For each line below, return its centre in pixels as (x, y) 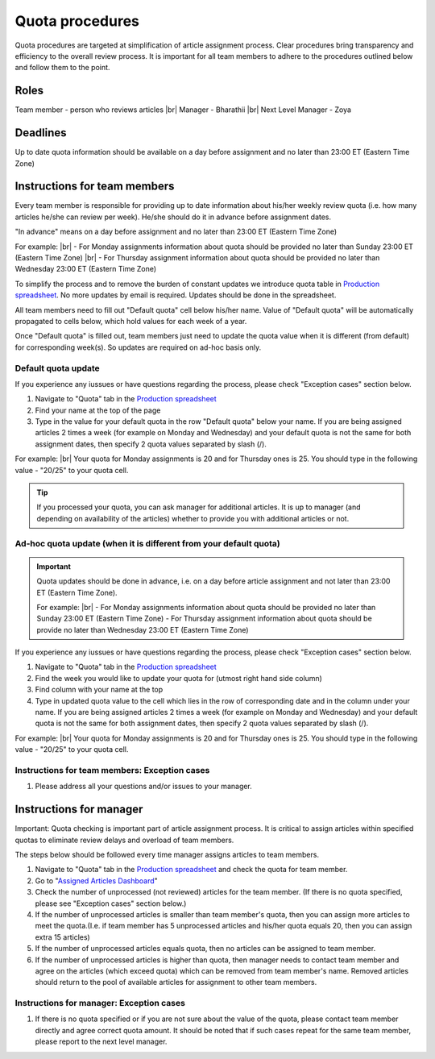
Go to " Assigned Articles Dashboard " (97, 880)
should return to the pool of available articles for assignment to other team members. (176, 982)
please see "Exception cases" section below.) (111, 903)
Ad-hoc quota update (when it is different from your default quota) (148, 543)
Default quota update (57, 368)
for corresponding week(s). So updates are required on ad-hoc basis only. (138, 347)
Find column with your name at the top (99, 690)
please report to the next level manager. (101, 1042)
